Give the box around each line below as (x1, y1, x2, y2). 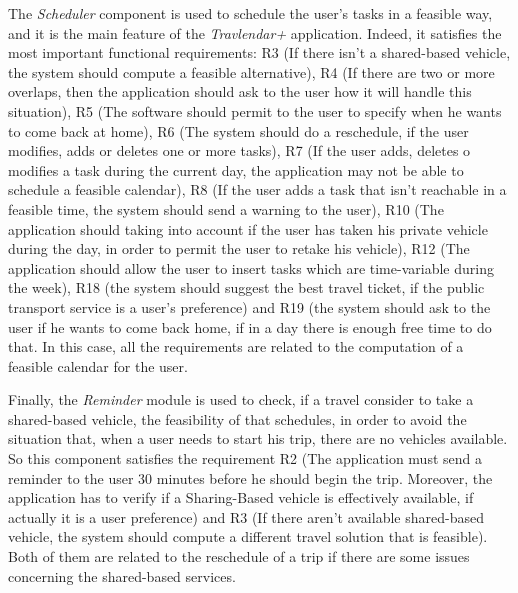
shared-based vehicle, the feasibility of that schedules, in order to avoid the (8, 408, 467, 429)
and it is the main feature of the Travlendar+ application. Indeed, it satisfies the (8, 22, 502, 43)
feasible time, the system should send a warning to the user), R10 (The (8, 198, 444, 219)
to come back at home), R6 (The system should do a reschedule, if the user (8, 120, 469, 141)
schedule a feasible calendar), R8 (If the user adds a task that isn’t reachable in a (8, 179, 507, 200)
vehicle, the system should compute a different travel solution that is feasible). (8, 526, 488, 547)
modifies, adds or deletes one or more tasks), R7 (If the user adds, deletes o (8, 140, 471, 161)
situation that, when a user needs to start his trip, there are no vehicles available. (8, 428, 508, 449)
